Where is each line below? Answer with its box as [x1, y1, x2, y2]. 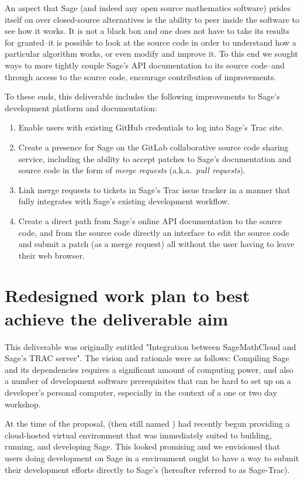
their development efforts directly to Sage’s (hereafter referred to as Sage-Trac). [5, 463, 290, 475]
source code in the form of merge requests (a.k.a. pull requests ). [18, 164, 246, 176]
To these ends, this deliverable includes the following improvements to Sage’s [5, 90, 280, 102]
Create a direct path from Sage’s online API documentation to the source [18, 214, 282, 227]
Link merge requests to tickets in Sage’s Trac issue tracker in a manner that [18, 183, 291, 196]
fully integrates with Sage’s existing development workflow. [18, 195, 230, 207]
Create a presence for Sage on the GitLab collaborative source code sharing [18, 140, 289, 153]
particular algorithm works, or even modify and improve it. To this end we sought [5, 47, 298, 60]
